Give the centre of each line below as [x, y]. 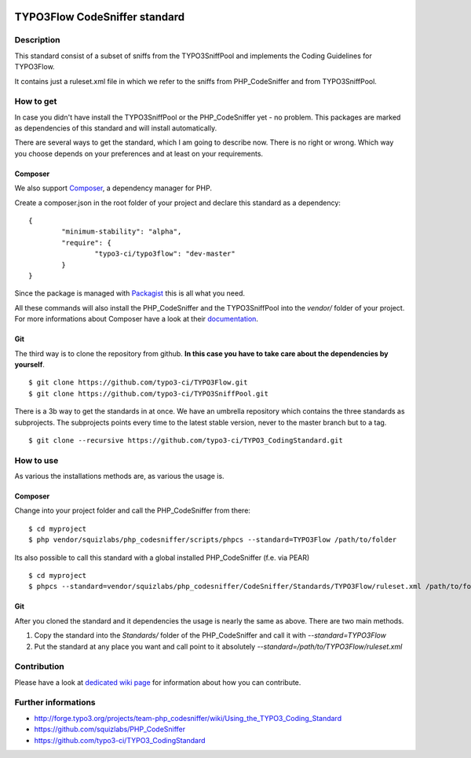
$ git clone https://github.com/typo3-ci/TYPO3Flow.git [138, 383]
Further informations [55, 702]
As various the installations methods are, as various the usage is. [119, 477]
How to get [36, 101]
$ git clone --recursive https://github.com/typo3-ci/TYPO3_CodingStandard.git [186, 440]
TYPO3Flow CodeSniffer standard [99, 17]
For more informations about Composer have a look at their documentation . [137, 319]
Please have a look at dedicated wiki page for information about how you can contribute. [158, 682]
